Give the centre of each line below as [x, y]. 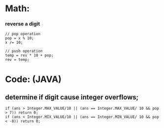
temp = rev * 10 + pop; [29, 55]
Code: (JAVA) [33, 79]
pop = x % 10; [20, 38]
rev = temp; [17, 60]
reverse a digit [23, 24]
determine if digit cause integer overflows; [72, 97]
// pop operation [23, 34]
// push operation [24, 51]
